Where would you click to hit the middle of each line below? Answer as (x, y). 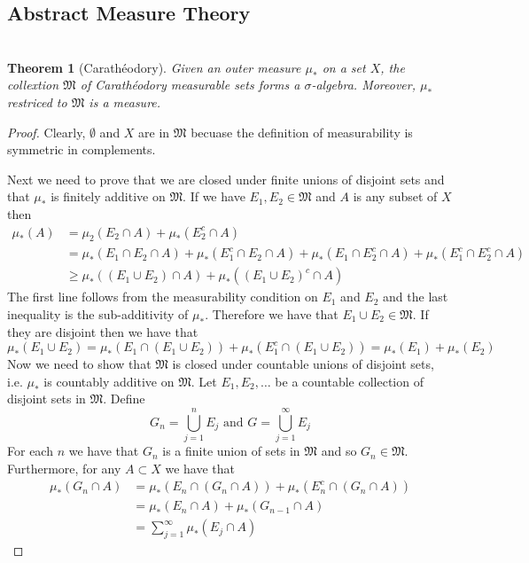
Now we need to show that (79, 364)
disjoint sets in (47, 399)
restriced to (37, 102)
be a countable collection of (349, 381)
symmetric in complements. (82, 149)
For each (30, 451)
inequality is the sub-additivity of (98, 314)
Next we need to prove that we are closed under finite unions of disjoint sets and (226, 179)
